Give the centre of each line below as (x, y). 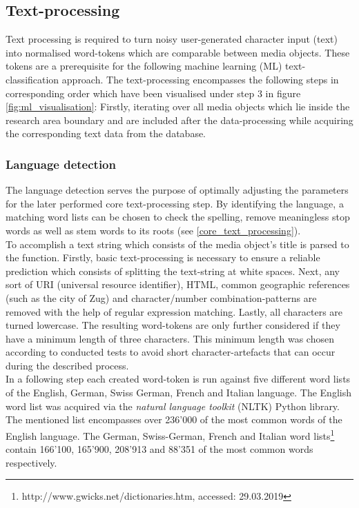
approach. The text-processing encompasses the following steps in (200, 79)
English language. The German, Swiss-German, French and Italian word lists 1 (170, 434)
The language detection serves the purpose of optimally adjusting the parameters (177, 190)
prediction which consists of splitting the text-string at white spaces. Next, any (173, 271)
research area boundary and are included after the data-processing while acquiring (179, 120)
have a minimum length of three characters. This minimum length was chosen (170, 338)
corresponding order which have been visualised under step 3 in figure (153, 93)
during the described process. (67, 365)
